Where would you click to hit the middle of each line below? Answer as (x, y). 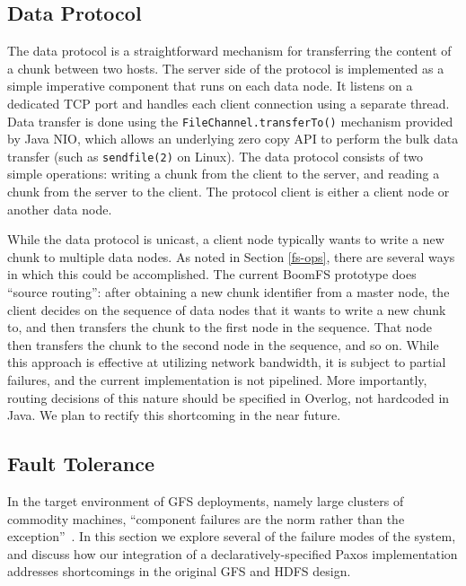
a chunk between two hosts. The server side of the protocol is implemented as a (226, 68)
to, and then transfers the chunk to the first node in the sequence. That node (220, 327)
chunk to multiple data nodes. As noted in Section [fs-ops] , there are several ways (231, 256)
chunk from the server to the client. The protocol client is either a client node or (229, 192)
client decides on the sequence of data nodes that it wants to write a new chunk (227, 309)
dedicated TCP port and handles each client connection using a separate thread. (229, 103)
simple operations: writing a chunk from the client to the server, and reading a (224, 174)
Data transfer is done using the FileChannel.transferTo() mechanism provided (230, 121)
